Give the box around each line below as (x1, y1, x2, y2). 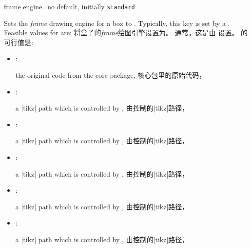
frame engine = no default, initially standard (4, 1, 135, 11)
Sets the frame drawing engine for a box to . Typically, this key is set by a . (4, 18, 230, 28)
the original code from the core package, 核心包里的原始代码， (15, 70, 206, 80)
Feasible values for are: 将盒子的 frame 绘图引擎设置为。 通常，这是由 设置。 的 (4, 27, 248, 38)
